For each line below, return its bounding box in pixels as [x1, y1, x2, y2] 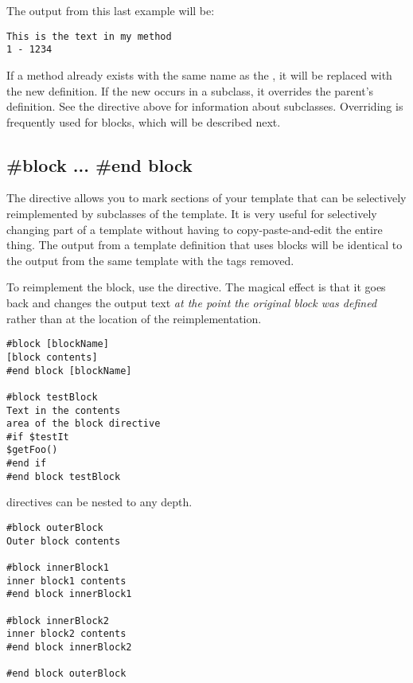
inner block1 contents [6, 575, 127, 587]
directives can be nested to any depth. [6, 494, 193, 510]
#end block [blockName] [6, 365, 132, 377]
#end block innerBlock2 [6, 641, 132, 653]
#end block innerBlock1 [6, 588, 132, 600]
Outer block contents [6, 535, 121, 547]
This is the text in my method [6, 30, 172, 42]
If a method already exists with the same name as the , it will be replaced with [6, 66, 392, 83]
